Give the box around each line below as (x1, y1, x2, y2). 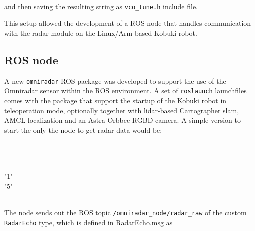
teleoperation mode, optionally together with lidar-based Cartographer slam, (4, 105, 239, 115)
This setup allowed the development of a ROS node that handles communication (4, 18, 251, 28)
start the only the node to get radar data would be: (4, 124, 162, 135)
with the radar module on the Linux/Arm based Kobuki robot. (4, 27, 197, 38)
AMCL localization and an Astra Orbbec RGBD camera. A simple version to (4, 115, 241, 125)
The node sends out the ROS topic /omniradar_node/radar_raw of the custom (4, 207, 247, 217)
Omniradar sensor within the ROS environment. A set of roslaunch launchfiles (4, 85, 247, 96)
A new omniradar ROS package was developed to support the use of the (4, 75, 226, 86)
